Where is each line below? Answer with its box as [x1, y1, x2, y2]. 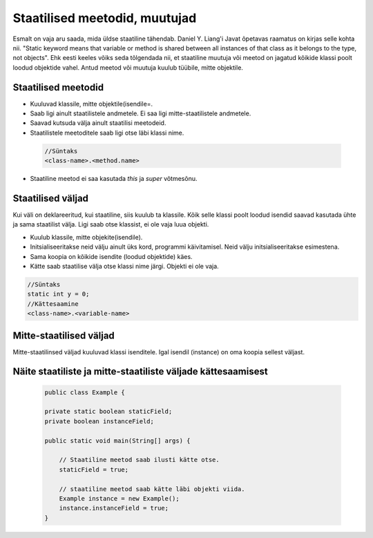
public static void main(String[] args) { [44, 436, 191, 445]
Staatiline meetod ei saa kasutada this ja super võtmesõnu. [30, 175, 198, 183]
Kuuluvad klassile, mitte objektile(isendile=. [30, 99, 153, 108]
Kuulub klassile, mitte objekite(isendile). [30, 233, 143, 241]
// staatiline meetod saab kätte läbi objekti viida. [59, 485, 245, 493]
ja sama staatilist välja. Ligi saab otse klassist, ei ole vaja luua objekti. [12, 220, 209, 229]
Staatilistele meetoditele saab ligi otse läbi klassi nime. [30, 128, 184, 137]
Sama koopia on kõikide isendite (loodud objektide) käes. [30, 252, 193, 260]
